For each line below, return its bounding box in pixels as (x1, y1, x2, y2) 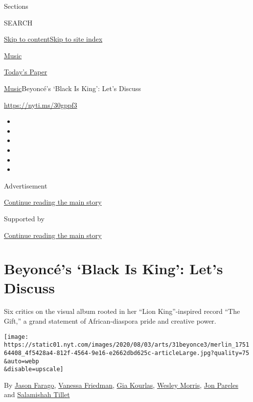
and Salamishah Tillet (4, 389, 70, 400)
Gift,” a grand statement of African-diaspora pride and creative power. (4, 316, 216, 326)
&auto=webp (4, 357, 39, 365)
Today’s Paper (4, 67, 47, 77)
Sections (4, 1, 28, 11)
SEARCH (4, 17, 33, 27)
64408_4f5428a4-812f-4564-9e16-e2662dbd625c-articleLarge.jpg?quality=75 (4, 349, 250, 356)
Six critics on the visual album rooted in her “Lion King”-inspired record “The (4, 306, 240, 316)
